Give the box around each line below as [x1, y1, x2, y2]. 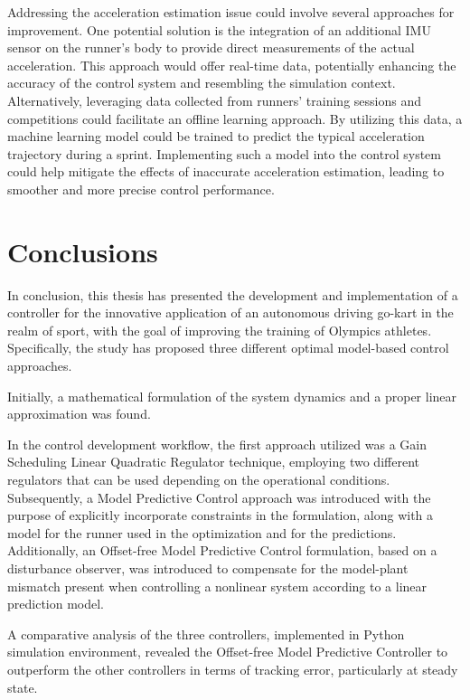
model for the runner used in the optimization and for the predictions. [7, 523, 397, 542]
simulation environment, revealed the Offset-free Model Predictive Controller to [7, 642, 448, 661]
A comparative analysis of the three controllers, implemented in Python [7, 624, 405, 643]
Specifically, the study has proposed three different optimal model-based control [7, 338, 449, 357]
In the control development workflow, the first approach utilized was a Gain [7, 434, 427, 453]
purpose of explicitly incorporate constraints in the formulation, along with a [7, 506, 434, 525]
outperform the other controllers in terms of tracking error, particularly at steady [7, 659, 458, 678]
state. [7, 677, 38, 696]
